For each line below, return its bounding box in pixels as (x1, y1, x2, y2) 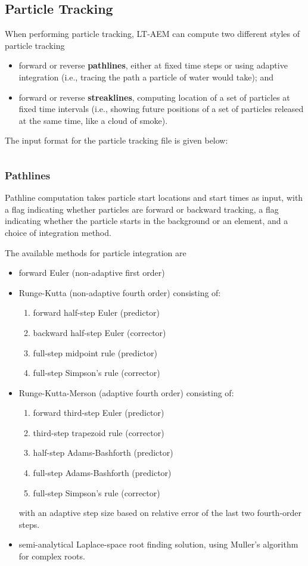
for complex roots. (18, 550, 85, 562)
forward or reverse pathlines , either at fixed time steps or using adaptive (18, 59, 288, 71)
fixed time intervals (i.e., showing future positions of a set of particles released (18, 102, 304, 115)
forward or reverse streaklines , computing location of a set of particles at (18, 91, 290, 103)
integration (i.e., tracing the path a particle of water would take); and (18, 70, 273, 83)
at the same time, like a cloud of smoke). (18, 114, 168, 126)
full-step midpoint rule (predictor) (33, 346, 157, 359)
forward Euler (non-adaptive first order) (18, 266, 165, 279)
